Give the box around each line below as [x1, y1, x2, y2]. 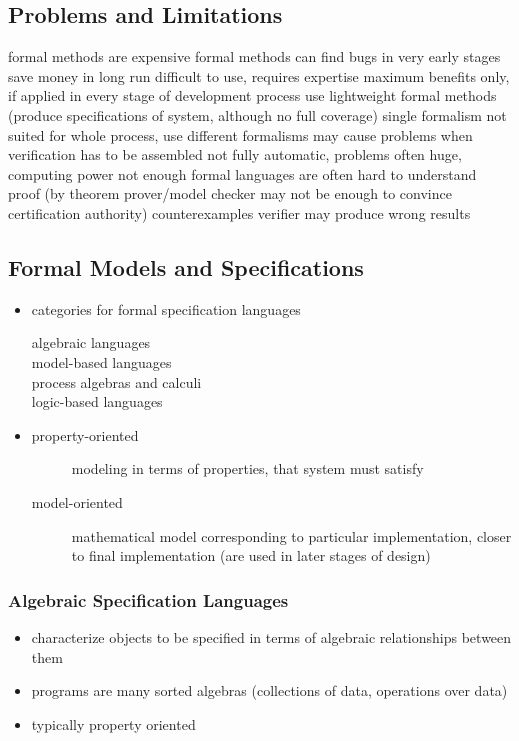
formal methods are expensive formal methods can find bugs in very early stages [8, 46, 501, 67]
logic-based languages [31, 391, 163, 412]
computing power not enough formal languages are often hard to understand [8, 163, 477, 184]
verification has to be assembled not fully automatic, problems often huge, [8, 144, 462, 165]
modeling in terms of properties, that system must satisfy [71, 458, 424, 479]
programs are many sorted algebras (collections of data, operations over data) [31, 680, 508, 701]
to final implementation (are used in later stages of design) [71, 545, 431, 566]
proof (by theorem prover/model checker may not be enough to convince [8, 183, 452, 204]
